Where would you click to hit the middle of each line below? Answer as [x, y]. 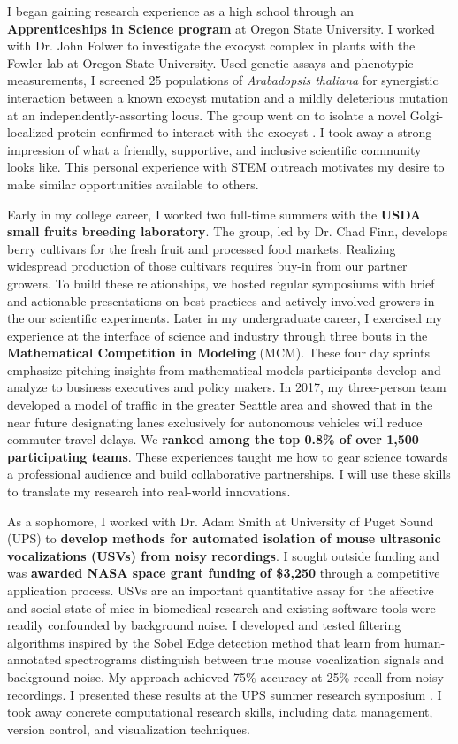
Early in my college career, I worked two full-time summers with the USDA [214, 214]
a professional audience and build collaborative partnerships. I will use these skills [229, 474]
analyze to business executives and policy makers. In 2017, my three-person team [227, 387]
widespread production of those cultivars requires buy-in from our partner [207, 266]
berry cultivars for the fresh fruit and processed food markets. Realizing [202, 248]
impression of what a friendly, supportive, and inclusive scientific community [214, 149]
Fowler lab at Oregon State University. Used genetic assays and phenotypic [210, 62]
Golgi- [427, 115]
